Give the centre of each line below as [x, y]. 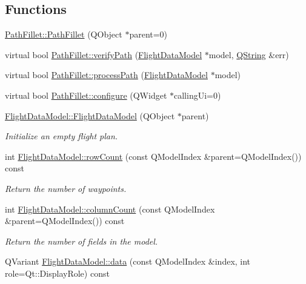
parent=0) [148, 34]
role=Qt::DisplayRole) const [57, 273]
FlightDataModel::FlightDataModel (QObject [90, 115]
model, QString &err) [249, 54]
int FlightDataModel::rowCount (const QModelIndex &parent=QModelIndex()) [153, 156]
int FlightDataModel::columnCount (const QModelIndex [110, 209]
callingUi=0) [198, 95]
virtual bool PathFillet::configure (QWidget [86, 95]
